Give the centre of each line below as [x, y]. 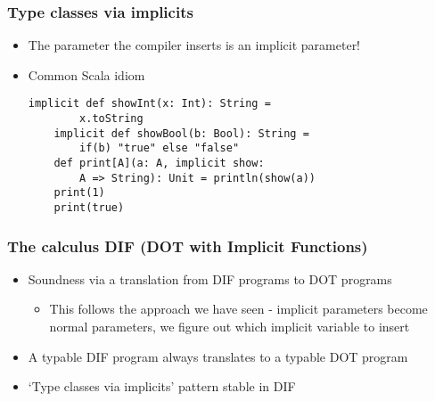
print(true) [89, 208]
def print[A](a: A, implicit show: [159, 164]
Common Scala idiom [86, 74]
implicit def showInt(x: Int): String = [149, 104]
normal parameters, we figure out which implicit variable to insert [230, 327]
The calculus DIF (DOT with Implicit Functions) [188, 246]
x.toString [111, 119]
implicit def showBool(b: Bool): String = [181, 133]
